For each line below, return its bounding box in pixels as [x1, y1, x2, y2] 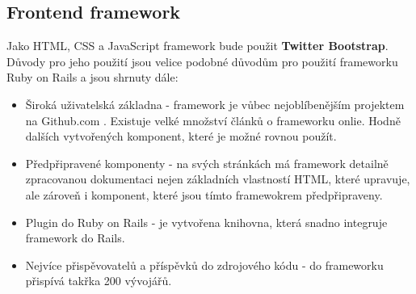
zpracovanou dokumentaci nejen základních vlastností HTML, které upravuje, [25, 170, 410, 187]
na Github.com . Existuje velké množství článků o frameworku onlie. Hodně [25, 111, 401, 128]
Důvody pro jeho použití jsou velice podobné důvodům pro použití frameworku [6, 52, 398, 69]
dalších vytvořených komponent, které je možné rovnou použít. [25, 128, 337, 145]
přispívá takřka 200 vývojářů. [25, 272, 172, 289]
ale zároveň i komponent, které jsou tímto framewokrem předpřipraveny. [25, 186, 383, 203]
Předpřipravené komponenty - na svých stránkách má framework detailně [25, 154, 389, 171]
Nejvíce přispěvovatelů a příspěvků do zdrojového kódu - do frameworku [25, 256, 384, 273]
